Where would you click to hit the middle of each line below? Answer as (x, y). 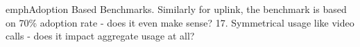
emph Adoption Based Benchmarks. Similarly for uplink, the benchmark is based (176, 9)
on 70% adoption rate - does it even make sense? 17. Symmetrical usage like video (180, 22)
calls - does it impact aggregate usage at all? (100, 36)
